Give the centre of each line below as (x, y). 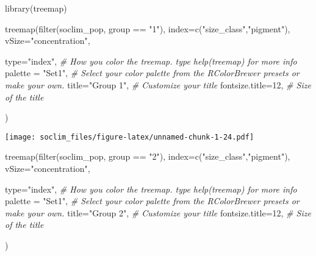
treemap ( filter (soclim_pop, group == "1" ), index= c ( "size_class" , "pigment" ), (148, 28)
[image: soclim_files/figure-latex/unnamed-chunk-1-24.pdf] (130, 137)
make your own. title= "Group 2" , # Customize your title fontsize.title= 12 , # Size (158, 212)
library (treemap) (36, 8)
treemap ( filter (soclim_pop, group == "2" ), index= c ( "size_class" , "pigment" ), (148, 156)
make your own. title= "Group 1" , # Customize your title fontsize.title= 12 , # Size (158, 84)
